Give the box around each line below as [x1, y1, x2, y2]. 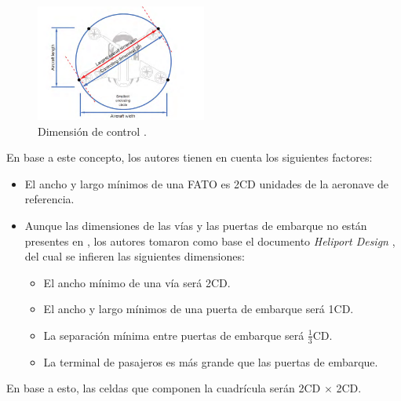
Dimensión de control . [38, 122, 147, 139]
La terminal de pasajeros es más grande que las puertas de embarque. [43, 353, 378, 370]
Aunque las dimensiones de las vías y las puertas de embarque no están [24, 217, 367, 233]
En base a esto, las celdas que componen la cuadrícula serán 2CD [6, 380, 321, 396]
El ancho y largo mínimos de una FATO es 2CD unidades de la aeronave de [24, 175, 389, 191]
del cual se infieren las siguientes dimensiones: [24, 248, 245, 264]
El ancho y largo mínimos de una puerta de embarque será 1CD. [43, 301, 354, 317]
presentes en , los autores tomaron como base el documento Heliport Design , [24, 232, 396, 249]
